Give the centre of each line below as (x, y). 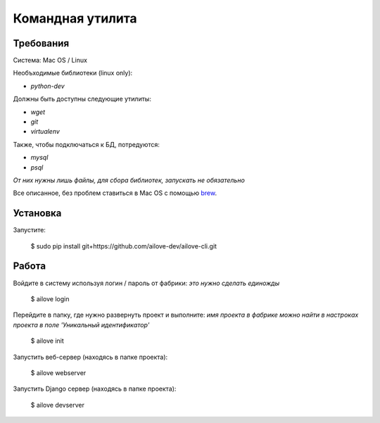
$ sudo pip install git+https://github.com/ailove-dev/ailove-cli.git (124, 246)
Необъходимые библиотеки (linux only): (73, 73)
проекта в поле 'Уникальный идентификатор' (81, 324)
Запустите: (29, 230)
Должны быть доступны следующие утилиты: (82, 99)
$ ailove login (50, 298)
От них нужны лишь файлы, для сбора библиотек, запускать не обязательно (129, 180)
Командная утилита (75, 18)
